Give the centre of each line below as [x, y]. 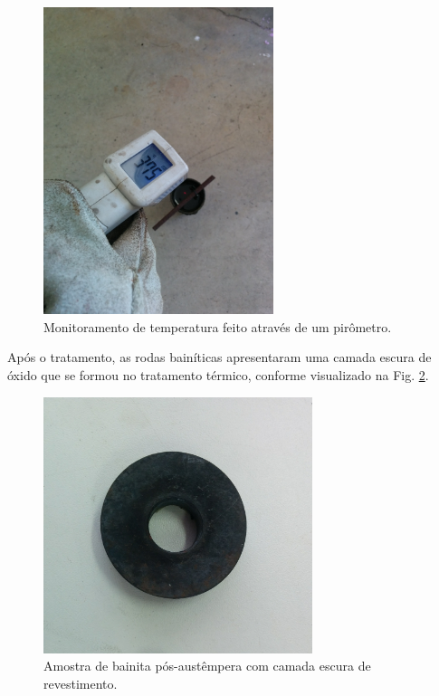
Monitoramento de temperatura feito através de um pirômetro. [218, 326]
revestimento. [81, 683]
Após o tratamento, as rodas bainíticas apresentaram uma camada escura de [219, 357]
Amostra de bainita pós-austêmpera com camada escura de [207, 666]
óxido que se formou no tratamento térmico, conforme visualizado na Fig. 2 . [218, 374]
